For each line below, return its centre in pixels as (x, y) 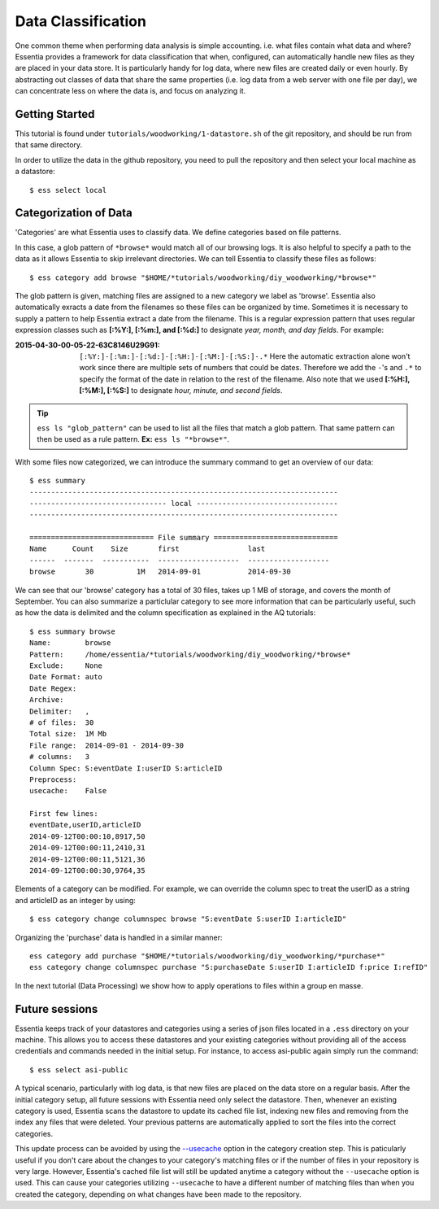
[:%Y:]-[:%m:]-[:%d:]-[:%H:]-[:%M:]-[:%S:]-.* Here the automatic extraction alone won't (245, 356)
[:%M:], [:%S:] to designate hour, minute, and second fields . (181, 391)
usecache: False (68, 791)
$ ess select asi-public (79, 1069)
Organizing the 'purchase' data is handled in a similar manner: (119, 937)
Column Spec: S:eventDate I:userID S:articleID (126, 768)
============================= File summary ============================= (184, 538)
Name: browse (70, 643)
